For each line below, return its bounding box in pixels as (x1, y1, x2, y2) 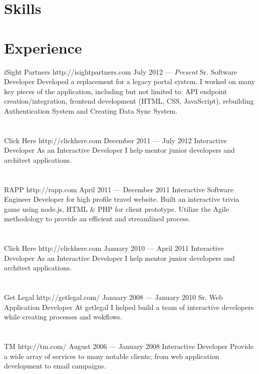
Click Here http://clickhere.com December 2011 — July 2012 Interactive (4, 135, 227, 145)
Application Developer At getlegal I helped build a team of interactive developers (4, 301, 254, 312)
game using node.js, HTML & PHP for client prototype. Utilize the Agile (4, 203, 229, 214)
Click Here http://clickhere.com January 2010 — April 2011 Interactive (4, 243, 224, 253)
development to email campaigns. (4, 360, 106, 371)
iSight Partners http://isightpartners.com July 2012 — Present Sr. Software (4, 66, 237, 77)
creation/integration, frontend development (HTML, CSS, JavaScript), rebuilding (4, 96, 254, 106)
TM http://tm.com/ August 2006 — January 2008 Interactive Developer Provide (4, 341, 253, 351)
